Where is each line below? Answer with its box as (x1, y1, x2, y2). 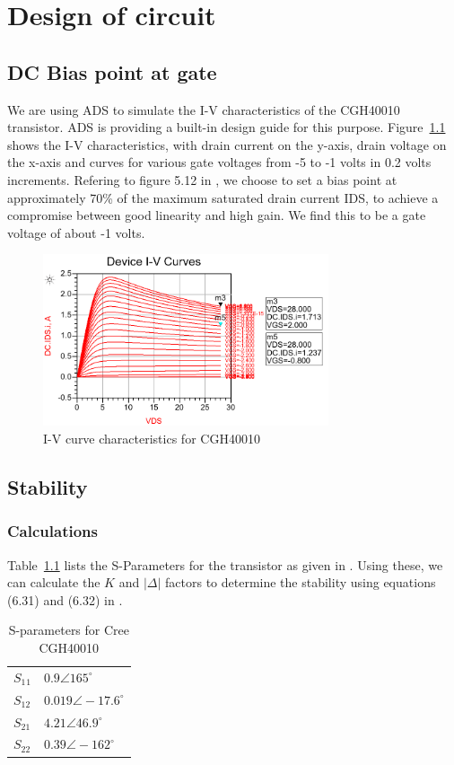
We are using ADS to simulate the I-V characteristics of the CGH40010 (7, 100, 400, 119)
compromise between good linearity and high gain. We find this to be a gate (7, 206, 426, 224)
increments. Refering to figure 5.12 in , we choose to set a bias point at (7, 170, 397, 189)
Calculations (7, 520, 98, 542)
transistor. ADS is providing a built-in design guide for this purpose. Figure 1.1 (7, 118, 446, 136)
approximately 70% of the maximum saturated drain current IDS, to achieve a (7, 188, 439, 207)
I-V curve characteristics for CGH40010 (43, 429, 260, 448)
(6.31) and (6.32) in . (7, 590, 123, 609)
